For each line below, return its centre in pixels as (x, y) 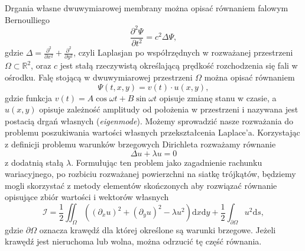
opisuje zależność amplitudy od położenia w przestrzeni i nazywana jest (169, 109)
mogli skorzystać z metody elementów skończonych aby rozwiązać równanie (141, 185)
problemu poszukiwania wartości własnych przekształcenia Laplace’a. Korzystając (152, 132)
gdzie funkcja (29, 97)
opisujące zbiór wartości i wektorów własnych (87, 197)
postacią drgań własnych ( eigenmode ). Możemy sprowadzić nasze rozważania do (149, 120)
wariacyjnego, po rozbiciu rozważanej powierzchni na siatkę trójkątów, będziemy (150, 174)
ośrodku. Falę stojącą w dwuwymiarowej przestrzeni (99, 77)
